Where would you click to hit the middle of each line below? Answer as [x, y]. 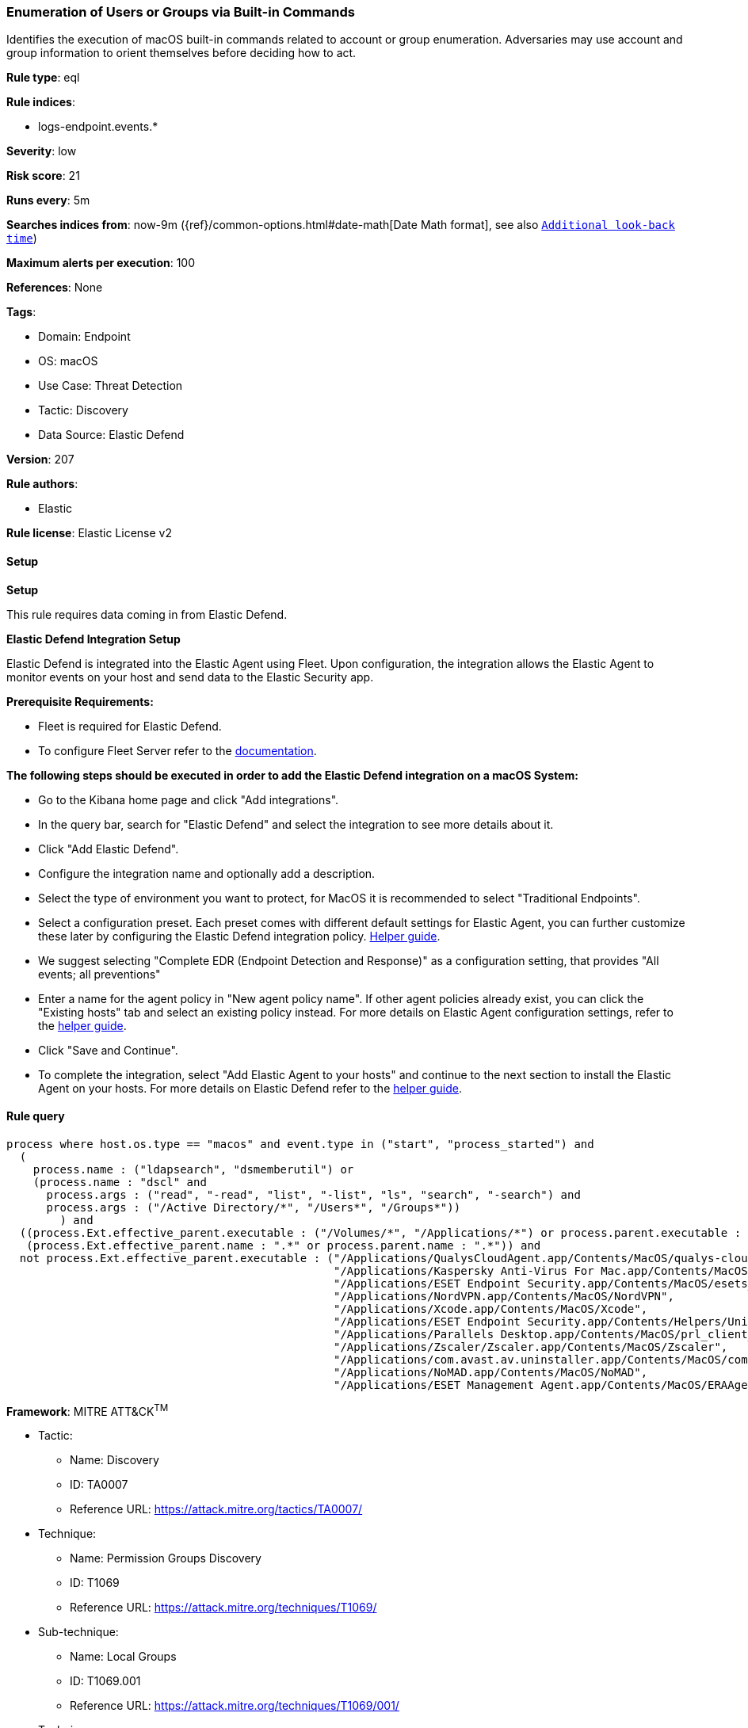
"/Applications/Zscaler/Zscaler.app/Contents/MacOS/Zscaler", [531, 1347]
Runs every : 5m [48, 200]
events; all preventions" [99, 974]
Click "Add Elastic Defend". [109, 849]
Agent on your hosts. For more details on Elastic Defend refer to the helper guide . [250, 1088]
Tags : [21, 312]
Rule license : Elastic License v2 [89, 533]
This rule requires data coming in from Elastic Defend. [147, 614]
